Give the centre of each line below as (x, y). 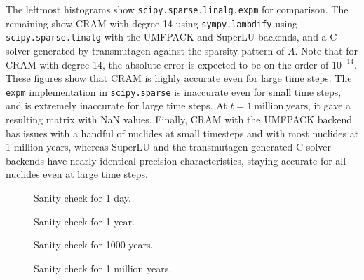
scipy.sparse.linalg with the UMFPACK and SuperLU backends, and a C (171, 37)
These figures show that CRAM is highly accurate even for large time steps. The (179, 78)
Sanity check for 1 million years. (103, 268)
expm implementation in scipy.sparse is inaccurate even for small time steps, (174, 91)
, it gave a (330, 105)
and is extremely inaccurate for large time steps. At (116, 105)
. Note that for (326, 50)
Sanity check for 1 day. (82, 197)
